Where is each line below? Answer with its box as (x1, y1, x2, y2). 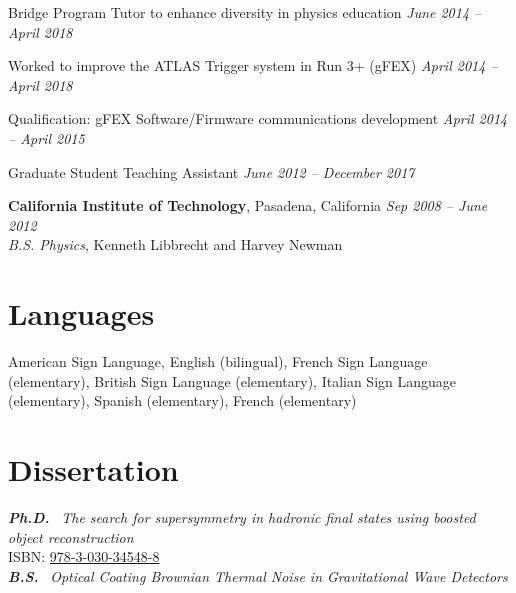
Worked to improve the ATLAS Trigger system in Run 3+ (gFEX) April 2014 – (8, 55, 498, 76)
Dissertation (8, 449, 179, 490)
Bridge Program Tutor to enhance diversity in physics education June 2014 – (8, 2, 482, 22)
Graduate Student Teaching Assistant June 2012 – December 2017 (8, 161, 415, 182)
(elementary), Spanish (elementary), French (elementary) (8, 390, 357, 411)
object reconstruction (8, 526, 134, 547)
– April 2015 (8, 127, 85, 148)
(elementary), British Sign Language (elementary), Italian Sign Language (8, 370, 457, 391)
